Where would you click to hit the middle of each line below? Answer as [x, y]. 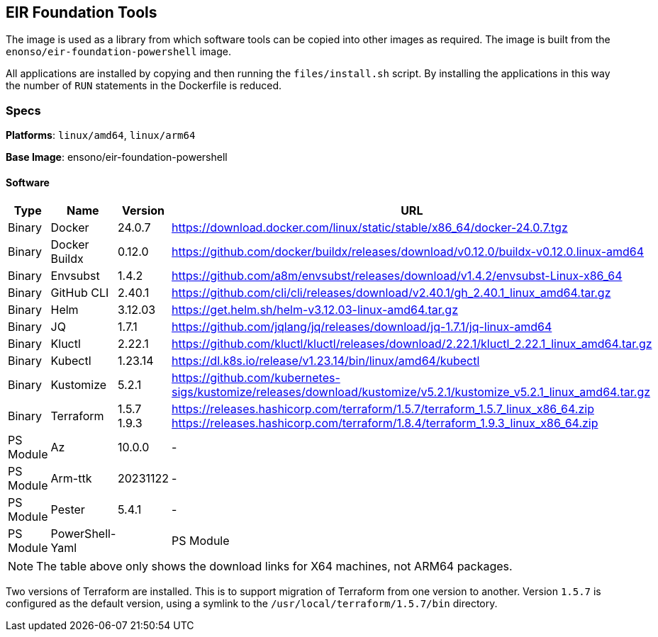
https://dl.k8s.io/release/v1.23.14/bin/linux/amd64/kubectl [326, 361]
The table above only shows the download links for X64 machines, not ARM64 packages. [274, 566]
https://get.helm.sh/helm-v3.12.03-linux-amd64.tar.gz [315, 310]
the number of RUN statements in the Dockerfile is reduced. [144, 86]
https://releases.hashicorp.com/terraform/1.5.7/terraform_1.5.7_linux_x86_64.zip [383, 409]
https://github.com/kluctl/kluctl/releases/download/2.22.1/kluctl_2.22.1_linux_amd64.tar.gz [412, 344]
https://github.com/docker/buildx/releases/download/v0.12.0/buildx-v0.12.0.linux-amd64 [408, 252]
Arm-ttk [71, 479]
